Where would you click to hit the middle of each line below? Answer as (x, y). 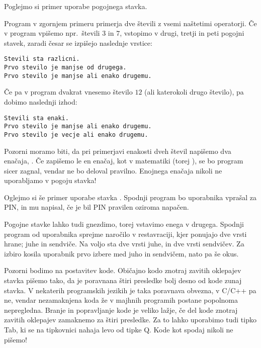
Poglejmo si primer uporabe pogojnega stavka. (76, 6)
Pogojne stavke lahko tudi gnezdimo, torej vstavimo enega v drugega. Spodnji (124, 224)
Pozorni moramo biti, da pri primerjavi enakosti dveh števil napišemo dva (118, 151)
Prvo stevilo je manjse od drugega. (65, 68)
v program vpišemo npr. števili (52, 33)
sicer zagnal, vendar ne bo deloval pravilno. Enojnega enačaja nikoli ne (113, 170)
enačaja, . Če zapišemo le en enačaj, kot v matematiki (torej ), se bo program (124, 161)
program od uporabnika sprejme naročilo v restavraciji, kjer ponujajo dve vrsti (125, 234)
